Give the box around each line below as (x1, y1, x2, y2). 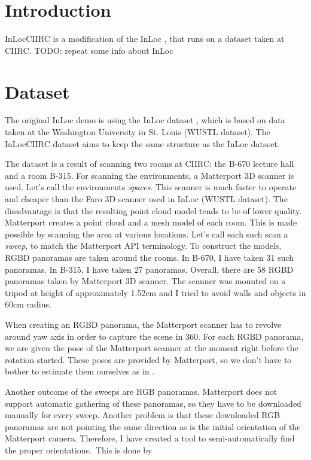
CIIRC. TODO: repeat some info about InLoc (5, 44, 173, 56)
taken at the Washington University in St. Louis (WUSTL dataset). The (5, 126, 270, 138)
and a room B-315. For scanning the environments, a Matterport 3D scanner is (5, 169, 294, 181)
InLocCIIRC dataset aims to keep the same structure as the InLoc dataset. (5, 137, 280, 150)
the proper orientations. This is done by (5, 443, 153, 456)
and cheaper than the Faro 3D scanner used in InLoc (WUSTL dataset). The (5, 193, 288, 205)
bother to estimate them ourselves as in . (5, 365, 155, 377)
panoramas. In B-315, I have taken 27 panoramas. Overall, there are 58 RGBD (5, 263, 294, 275)
